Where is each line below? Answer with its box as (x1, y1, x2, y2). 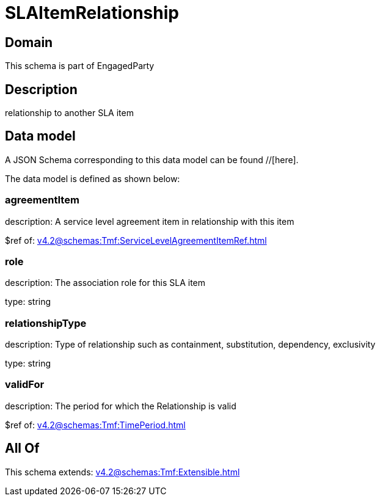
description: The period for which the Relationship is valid (5, 400, 236, 411)
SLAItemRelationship (5, 2, 179, 23)
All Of (5, 441, 40, 456)
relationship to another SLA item (5, 108, 134, 119)
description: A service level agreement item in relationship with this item (5, 216, 294, 227)
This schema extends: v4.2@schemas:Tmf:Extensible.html (5, 466, 240, 477)
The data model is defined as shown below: (5, 173, 180, 184)
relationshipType (5, 316, 87, 329)
